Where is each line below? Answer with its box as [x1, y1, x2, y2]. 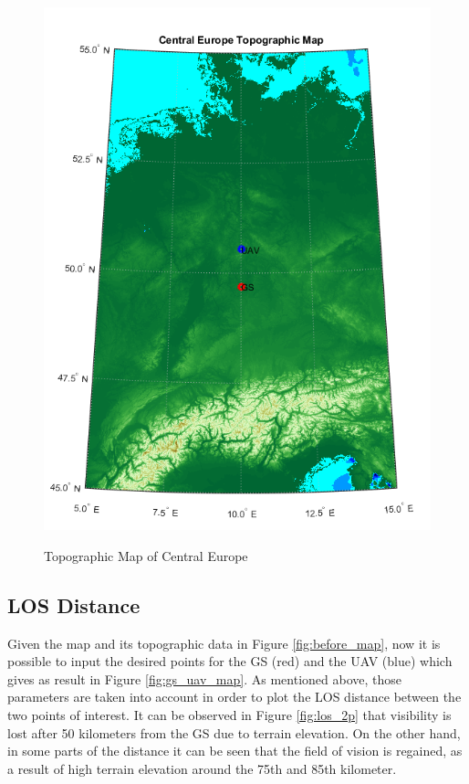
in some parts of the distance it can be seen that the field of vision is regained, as [7, 741, 463, 760]
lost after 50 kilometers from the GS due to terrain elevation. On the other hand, [7, 723, 461, 742]
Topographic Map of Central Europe [44, 546, 248, 565]
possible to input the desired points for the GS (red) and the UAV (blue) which [7, 652, 453, 671]
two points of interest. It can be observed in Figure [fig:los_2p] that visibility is [7, 705, 452, 724]
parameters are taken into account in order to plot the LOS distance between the [7, 687, 462, 706]
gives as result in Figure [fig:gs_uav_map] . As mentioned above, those [7, 669, 402, 688]
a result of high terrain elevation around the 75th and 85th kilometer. [7, 758, 397, 778]
